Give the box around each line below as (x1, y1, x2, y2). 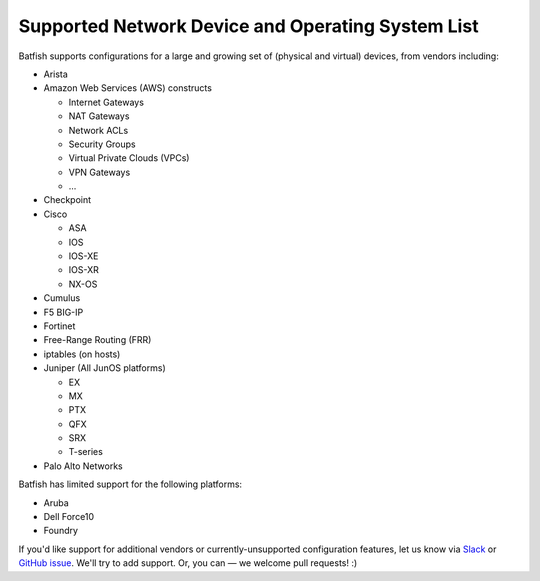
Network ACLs (68, 124, 129, 136)
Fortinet (43, 320, 76, 332)
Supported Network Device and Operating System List (18, 15, 479, 37)
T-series (68, 446, 104, 458)
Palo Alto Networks (43, 460, 124, 472)
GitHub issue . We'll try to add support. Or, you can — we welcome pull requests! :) (18, 557, 358, 569)
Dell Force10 (43, 511, 95, 523)
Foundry (43, 525, 79, 537)
